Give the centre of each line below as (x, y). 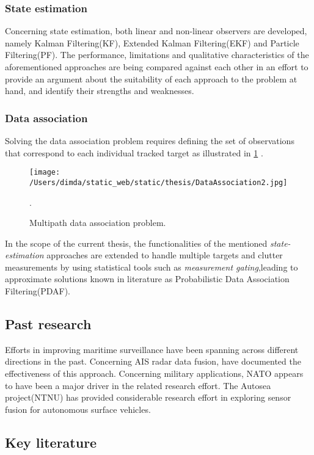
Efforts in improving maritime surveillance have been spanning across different (152, 349)
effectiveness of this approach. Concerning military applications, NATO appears (154, 373)
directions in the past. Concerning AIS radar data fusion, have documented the (153, 361)
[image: (45, 173)
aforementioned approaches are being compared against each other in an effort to (157, 67)
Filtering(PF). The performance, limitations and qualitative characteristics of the (157, 55)
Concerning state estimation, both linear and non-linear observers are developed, (156, 31)
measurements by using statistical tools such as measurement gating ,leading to (152, 267)
